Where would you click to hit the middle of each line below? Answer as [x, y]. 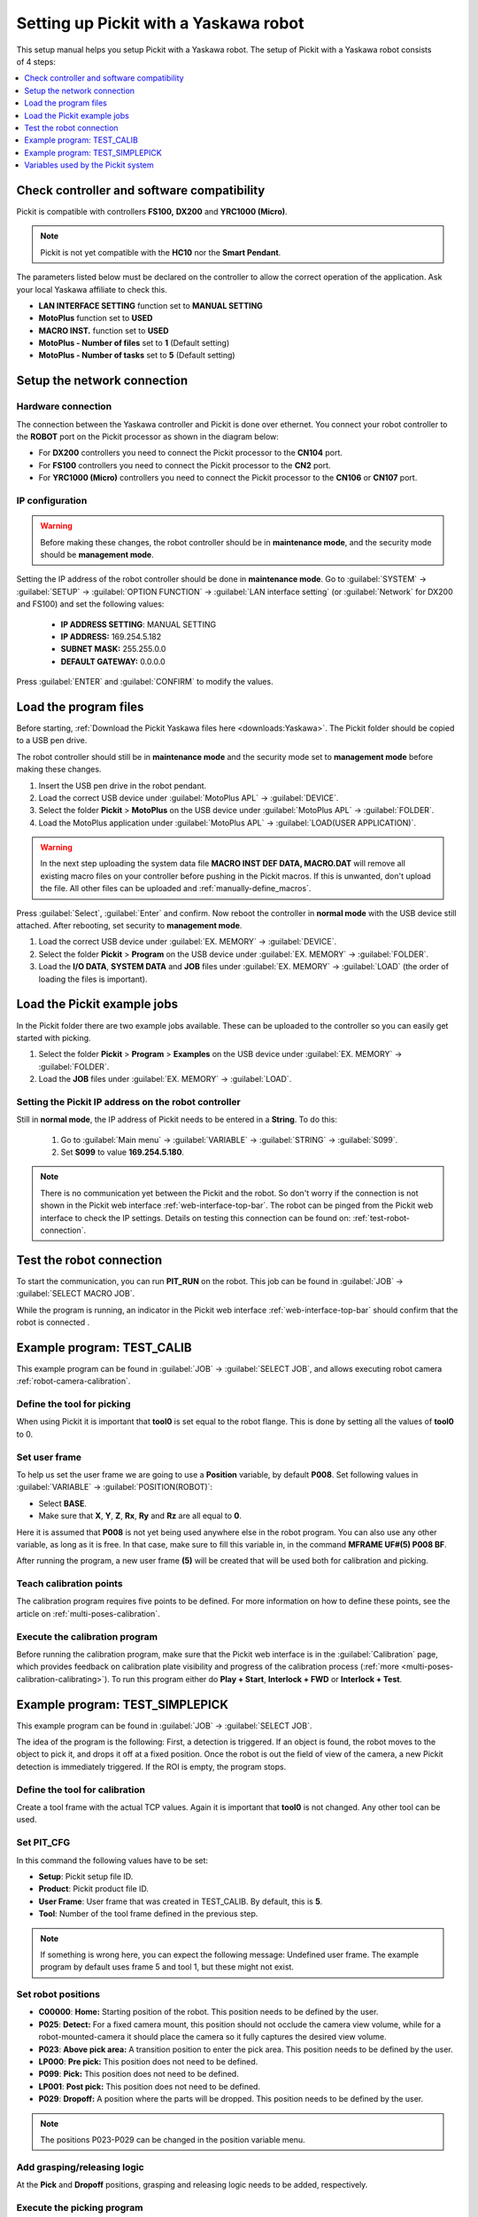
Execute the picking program [80, 2207]
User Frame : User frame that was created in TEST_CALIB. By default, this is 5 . [181, 1901]
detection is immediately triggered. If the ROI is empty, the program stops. [151, 1767]
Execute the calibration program [87, 1636]
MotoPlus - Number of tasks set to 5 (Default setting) [137, 356]
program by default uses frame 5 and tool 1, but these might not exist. [167, 1967]
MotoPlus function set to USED [96, 318]
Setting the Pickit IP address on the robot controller [128, 1101]
